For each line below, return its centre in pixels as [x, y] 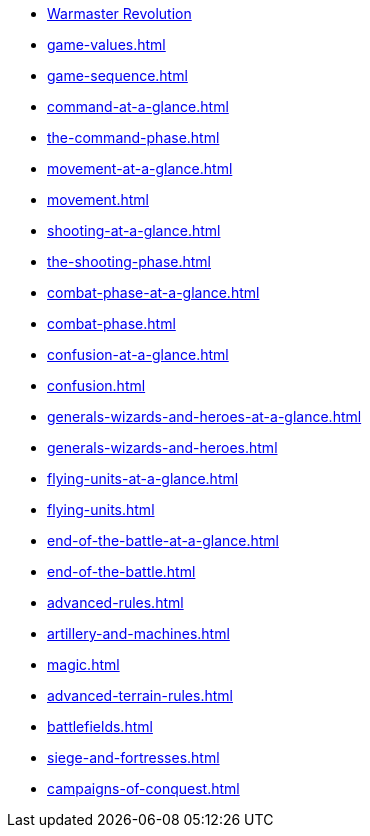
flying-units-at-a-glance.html [143, 478]
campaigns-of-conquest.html [143, 788]
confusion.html [96, 385]
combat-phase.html [111, 323]
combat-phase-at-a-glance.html [153, 292]
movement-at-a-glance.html [140, 168]
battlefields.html [100, 726]
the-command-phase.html [133, 137]
